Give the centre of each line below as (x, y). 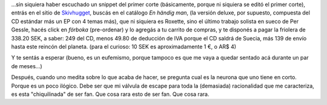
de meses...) (27, 66)
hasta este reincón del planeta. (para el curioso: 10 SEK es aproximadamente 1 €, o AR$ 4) (124, 46)
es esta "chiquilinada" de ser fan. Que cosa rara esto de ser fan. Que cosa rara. (110, 94)
